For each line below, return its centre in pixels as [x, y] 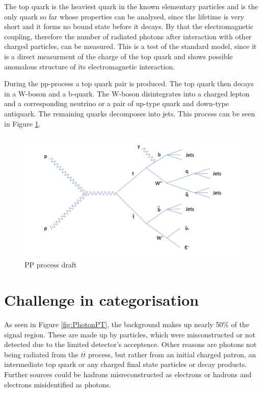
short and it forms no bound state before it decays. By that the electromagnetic [129, 26]
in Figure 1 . [22, 123]
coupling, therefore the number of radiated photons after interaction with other [128, 36]
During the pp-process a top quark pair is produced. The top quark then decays [129, 83]
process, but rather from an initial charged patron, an [172, 354]
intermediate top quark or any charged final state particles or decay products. [126, 364]
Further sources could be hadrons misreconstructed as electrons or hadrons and [128, 374]
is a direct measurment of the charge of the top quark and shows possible [119, 56]
